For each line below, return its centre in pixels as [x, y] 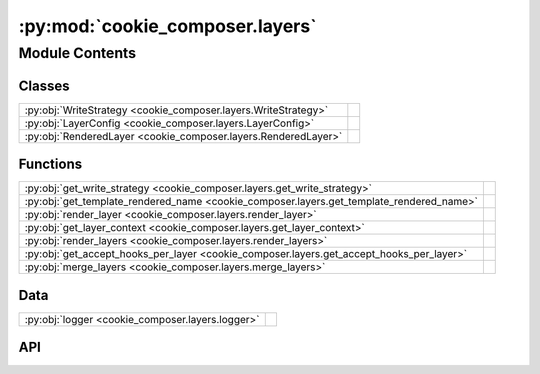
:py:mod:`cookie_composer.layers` [167, 26]
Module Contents [77, 53]
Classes [44, 85]
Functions [50, 164]
